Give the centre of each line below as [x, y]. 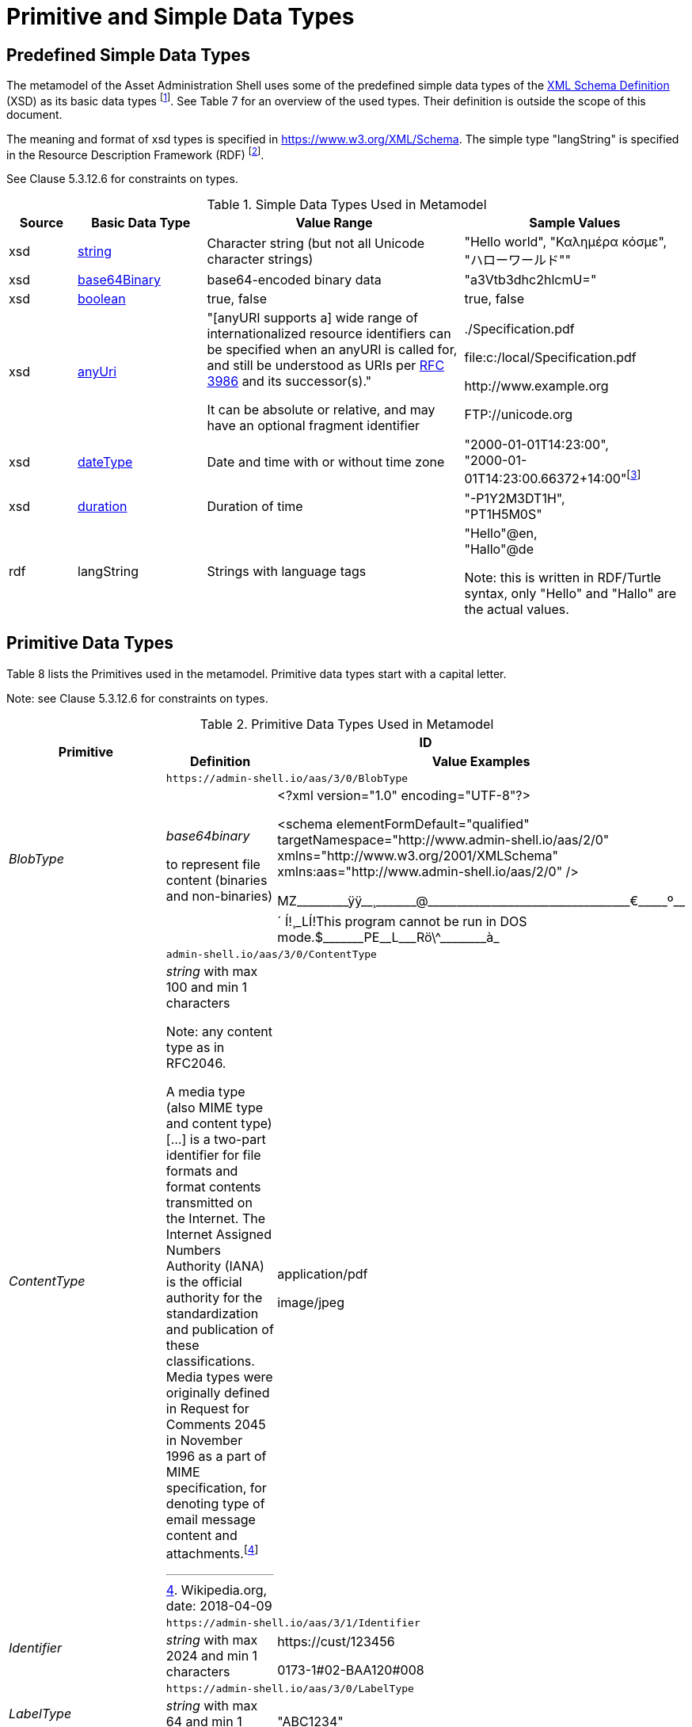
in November [204, 1440]
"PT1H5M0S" [503, 514]
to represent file [213, 865]
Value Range [334, 223]
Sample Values [575, 223]
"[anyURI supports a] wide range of [312, 318]
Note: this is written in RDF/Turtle [563, 577]
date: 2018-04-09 [219, 1605]
